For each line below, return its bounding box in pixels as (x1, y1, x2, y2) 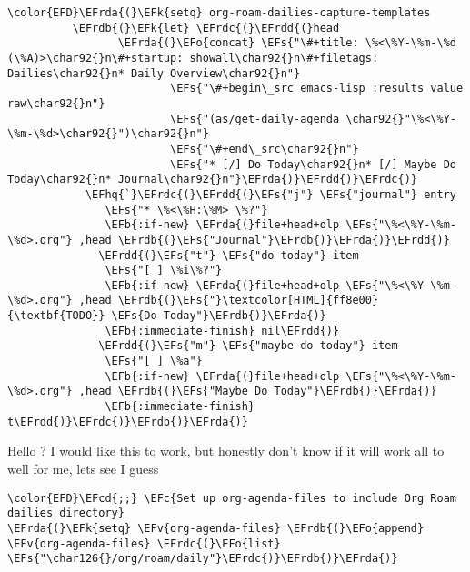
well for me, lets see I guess (7, 458, 159, 477)
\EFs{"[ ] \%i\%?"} (105, 264, 223, 277)
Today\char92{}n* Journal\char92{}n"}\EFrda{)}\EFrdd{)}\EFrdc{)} (7, 173, 418, 186)
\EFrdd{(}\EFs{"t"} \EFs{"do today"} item (98, 248, 359, 262)
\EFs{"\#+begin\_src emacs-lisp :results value (169, 82, 464, 95)
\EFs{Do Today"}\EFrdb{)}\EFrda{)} (111, 309, 326, 323)
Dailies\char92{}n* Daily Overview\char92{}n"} (7, 66, 301, 80)
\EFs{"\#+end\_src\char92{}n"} (169, 142, 359, 156)
